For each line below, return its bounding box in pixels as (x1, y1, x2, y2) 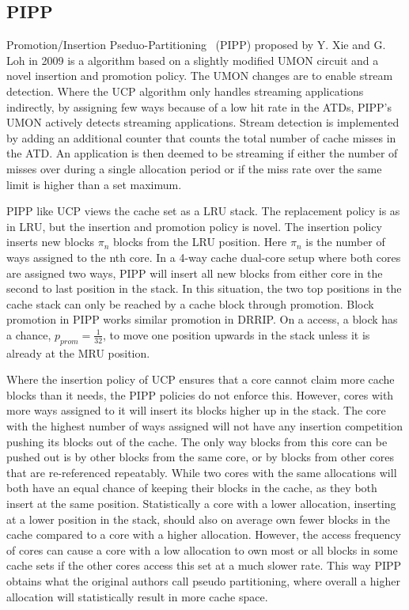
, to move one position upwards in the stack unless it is (103, 326, 370, 343)
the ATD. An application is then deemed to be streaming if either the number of (6, 145, 398, 161)
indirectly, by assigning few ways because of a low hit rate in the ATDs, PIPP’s (6, 98, 392, 115)
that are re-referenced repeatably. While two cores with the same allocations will (6, 464, 397, 480)
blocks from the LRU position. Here (113, 233, 287, 250)
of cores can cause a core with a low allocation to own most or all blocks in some (6, 541, 398, 558)
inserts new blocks (6, 233, 95, 250)
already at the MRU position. (6, 344, 150, 361)
